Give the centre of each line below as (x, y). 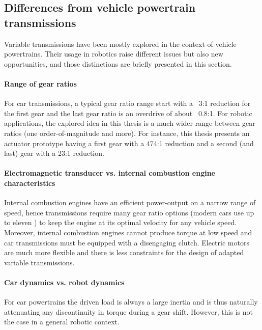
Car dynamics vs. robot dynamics (64, 282)
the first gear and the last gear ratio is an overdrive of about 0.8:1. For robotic (128, 113)
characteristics (30, 183)
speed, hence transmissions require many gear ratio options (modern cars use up (129, 212)
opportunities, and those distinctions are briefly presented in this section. (118, 63)
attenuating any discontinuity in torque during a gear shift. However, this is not (128, 311)
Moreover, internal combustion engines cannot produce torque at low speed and (128, 232)
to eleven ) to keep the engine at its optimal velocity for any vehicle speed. (121, 222)
